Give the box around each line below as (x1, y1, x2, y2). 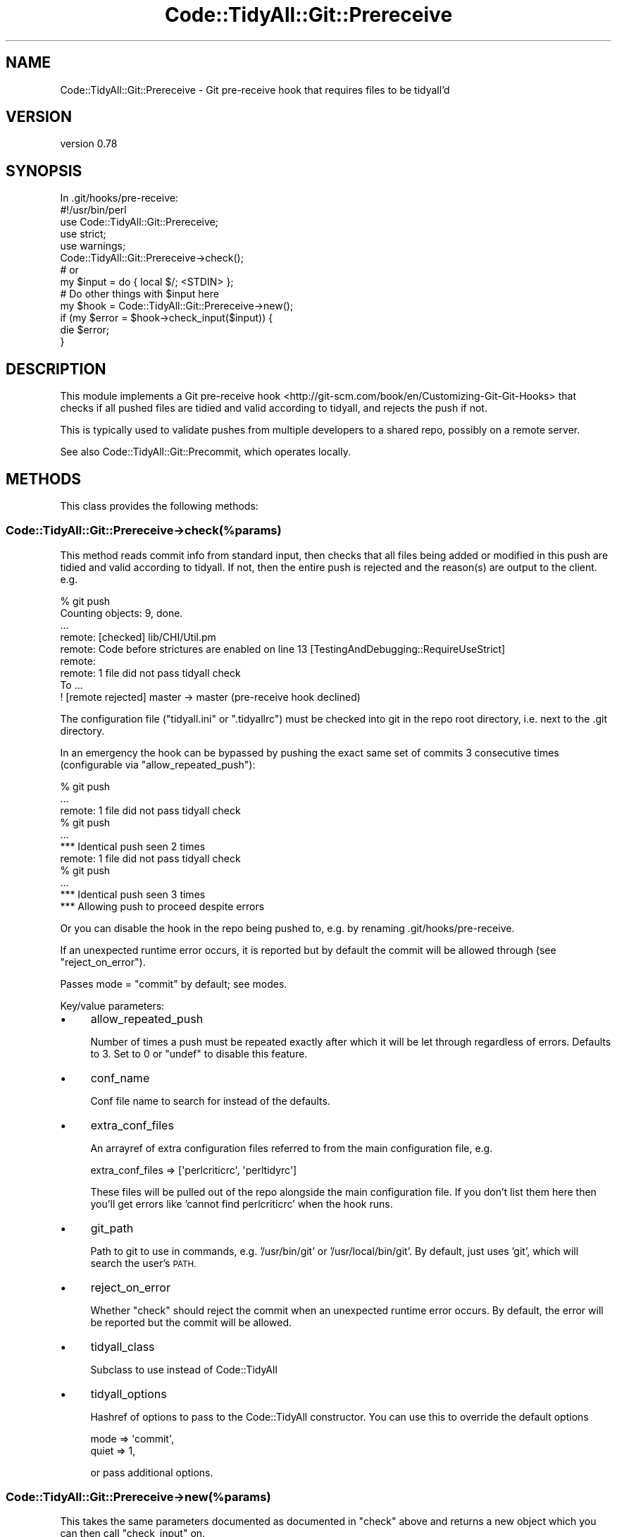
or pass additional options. (90, 1466, 213, 1478)
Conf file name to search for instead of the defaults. (90, 1094, 330, 1107)
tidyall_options (90, 1386, 167, 1401)
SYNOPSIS (6, 161, 82, 180)
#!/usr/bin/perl (60, 204, 127, 216)
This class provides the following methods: (60, 499, 258, 512)
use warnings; (60, 240, 126, 252)
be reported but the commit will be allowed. (90, 1316, 292, 1328)
